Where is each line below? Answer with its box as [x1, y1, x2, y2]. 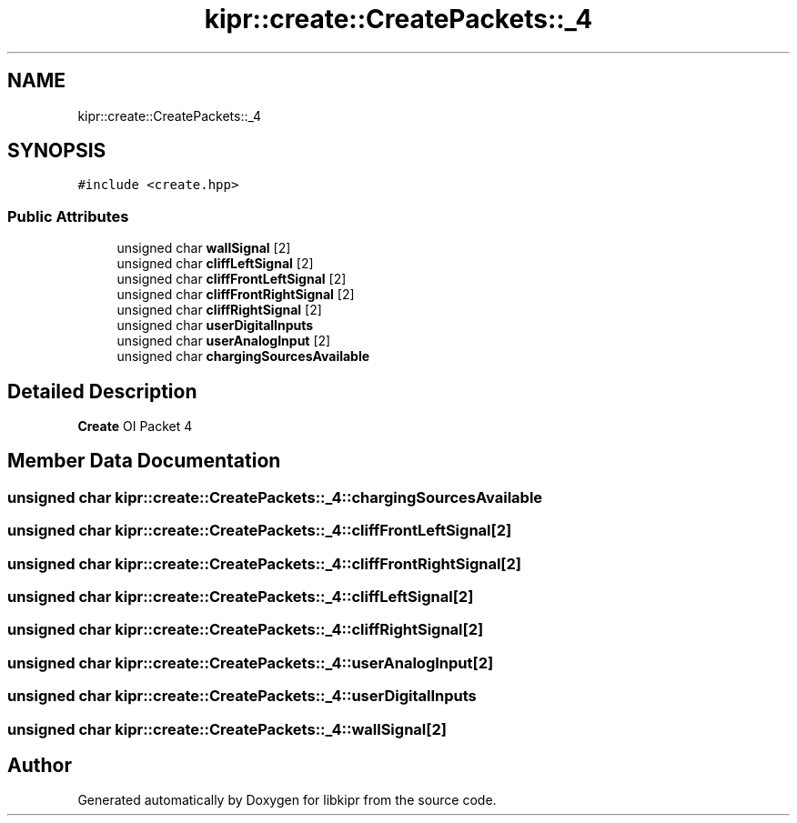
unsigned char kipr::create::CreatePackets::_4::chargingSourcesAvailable [7, 487, 543, 507]
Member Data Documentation [7, 449, 281, 473]
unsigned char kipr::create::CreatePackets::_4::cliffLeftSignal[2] [7, 587, 474, 606]
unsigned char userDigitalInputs [116, 317, 314, 334]
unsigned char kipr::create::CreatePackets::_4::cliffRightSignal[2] [7, 620, 484, 639]
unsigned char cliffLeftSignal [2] [116, 256, 314, 272]
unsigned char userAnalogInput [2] [116, 333, 331, 349]
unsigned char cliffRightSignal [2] [116, 302, 322, 318]
